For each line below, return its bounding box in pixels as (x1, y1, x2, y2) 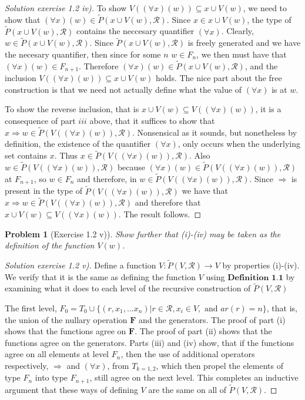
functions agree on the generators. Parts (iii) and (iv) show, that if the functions (5, 336, 294, 348)
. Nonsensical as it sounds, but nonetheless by (132, 126, 297, 138)
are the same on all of (148, 384, 227, 396)
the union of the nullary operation (5, 313, 128, 325)
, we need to (243, 2, 287, 14)
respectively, (5, 359, 49, 371)
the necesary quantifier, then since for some (5, 48, 161, 60)
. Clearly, (221, 25, 254, 37)
